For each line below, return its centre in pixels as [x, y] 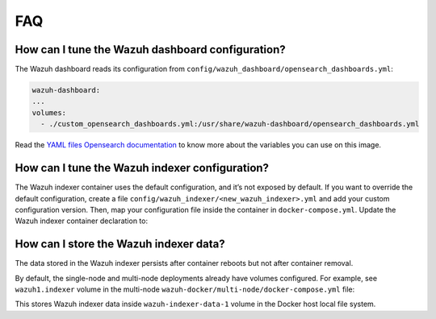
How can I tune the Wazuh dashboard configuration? [150, 50]
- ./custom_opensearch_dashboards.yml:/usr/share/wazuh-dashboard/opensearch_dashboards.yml [230, 124]
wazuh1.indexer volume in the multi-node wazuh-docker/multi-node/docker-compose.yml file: [185, 289]
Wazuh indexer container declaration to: [82, 221]
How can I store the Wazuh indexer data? [120, 244]
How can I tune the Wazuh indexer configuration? [142, 168]
